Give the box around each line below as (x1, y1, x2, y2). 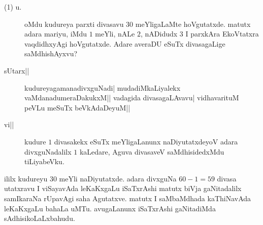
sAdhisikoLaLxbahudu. (4, 213, 75, 223)
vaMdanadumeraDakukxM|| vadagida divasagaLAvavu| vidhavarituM (24, 92, 239, 103)
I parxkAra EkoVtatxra (185, 28, 259, 39)
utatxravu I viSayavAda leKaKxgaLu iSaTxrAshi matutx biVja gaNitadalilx (4, 183, 242, 194)
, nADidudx (140, 28, 178, 39)
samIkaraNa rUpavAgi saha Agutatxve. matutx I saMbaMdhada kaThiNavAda (4, 193, 251, 203)
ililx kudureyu (4, 173, 48, 183)
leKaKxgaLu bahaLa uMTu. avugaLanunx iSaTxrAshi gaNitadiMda (4, 203, 216, 213)
